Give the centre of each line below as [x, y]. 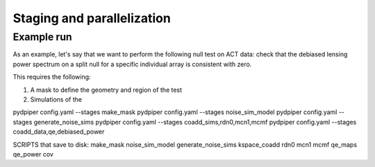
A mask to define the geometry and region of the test [106, 90]
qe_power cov [33, 154]
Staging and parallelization [92, 18]
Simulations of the [56, 99]
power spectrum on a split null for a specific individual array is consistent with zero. [132, 64]
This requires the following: [52, 77]
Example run [42, 37]
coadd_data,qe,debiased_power [59, 132]
